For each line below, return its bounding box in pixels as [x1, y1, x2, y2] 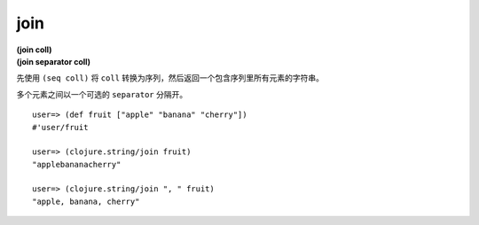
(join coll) [16, 44, 52, 55]
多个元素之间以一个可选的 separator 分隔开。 [16, 89, 188, 99]
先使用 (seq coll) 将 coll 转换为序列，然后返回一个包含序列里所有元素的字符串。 [16, 73, 324, 83]
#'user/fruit [32, 122, 89, 132]
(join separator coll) [16, 56, 91, 66]
